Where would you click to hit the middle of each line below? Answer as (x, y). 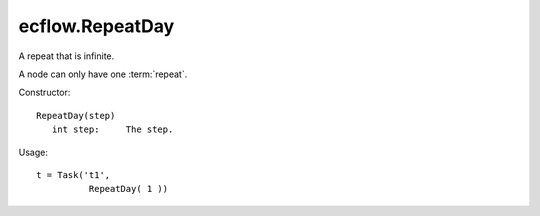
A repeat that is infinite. (66, 56)
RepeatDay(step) (76, 115)
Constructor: (44, 92)
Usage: (33, 152)
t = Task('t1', (73, 174)
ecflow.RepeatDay (96, 26)
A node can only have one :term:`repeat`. (103, 74)
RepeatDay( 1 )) (128, 189)
